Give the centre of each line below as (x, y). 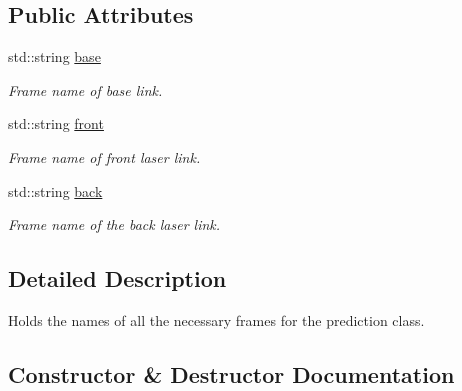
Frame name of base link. (85, 89)
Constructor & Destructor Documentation (231, 373)
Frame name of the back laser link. (114, 224)
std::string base (54, 56)
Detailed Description (117, 278)
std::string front (56, 123)
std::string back (55, 190)
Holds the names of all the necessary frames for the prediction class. (216, 319)
